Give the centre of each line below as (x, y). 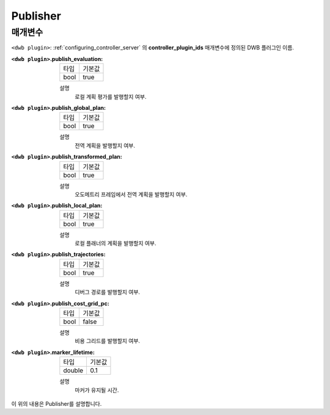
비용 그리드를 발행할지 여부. (108, 341)
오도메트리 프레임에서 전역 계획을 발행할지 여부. (131, 194)
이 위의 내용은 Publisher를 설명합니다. (57, 403)
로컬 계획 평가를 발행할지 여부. (111, 96)
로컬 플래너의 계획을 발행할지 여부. (116, 244)
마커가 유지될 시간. (97, 390)
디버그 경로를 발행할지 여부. (108, 292)
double (73, 370)
